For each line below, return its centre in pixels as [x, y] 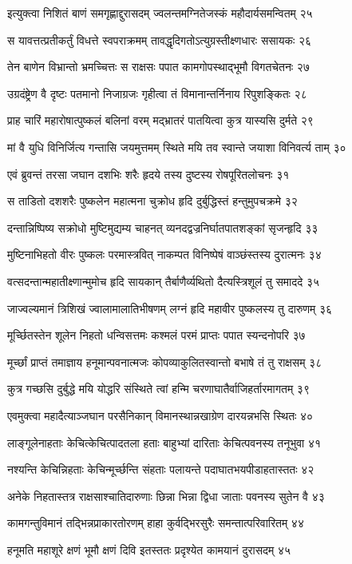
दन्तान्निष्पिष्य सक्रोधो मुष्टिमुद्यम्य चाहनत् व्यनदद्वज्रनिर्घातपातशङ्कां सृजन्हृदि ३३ [163, 227]
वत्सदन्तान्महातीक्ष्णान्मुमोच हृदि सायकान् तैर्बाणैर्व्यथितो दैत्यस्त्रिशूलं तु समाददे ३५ [163, 281]
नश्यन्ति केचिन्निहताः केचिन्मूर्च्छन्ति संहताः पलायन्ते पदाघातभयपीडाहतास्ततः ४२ [161, 469]
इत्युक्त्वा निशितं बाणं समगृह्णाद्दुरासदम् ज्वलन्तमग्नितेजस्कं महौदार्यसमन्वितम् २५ [160, 13]
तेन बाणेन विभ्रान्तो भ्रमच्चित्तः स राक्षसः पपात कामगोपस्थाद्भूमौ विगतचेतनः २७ [158, 67]
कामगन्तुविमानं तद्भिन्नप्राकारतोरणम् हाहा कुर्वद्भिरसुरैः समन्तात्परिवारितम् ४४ [156, 523]
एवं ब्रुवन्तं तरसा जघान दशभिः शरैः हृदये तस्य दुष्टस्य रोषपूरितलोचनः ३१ [148, 174]
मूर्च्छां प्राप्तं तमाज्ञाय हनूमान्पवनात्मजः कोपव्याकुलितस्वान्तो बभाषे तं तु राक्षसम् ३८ [165, 361]
